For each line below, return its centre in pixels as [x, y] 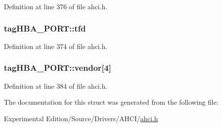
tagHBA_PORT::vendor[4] [58, 68]
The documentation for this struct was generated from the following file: [111, 102]
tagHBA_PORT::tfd [45, 28]
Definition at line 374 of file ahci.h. [56, 46]
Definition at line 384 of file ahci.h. [56, 86]
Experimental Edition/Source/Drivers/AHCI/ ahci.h [81, 118]
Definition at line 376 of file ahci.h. [56, 6]
